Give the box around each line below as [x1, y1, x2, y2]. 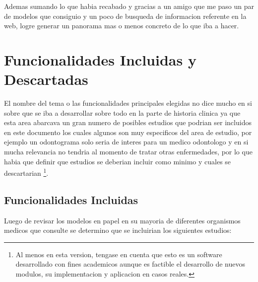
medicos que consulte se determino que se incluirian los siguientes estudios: [4, 225, 232, 235]
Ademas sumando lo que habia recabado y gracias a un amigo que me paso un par [4, 1, 255, 11]
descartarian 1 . [4, 166, 49, 178]
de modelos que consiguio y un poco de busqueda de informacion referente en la [4, 10, 247, 21]
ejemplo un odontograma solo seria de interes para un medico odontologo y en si [4, 137, 249, 147]
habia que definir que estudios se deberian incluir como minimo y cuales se [4, 156, 231, 166]
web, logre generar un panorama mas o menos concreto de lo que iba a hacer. [4, 20, 239, 31]
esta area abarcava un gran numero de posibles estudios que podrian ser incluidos [4, 117, 252, 128]
